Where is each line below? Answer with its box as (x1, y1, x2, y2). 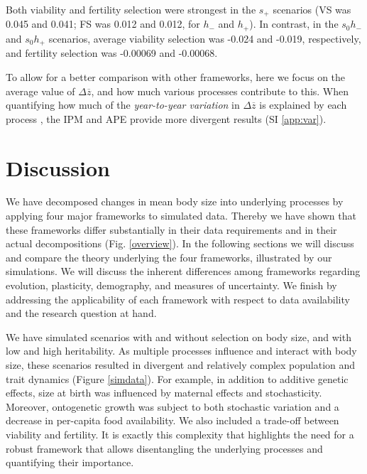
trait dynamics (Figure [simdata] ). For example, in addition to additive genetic (6, 371, 349, 386)
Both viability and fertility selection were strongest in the (6, 2, 256, 16)
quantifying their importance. (6, 455, 134, 470)
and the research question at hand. (6, 306, 157, 321)
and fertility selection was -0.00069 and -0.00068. (6, 45, 218, 60)
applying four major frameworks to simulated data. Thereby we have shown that (6, 208, 356, 223)
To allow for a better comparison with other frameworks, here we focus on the (6, 69, 346, 84)
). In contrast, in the (249, 16, 339, 31)
